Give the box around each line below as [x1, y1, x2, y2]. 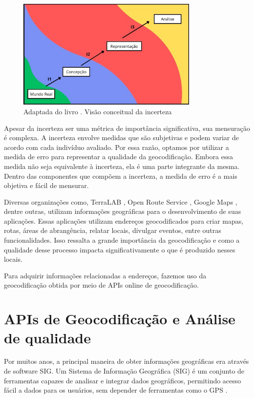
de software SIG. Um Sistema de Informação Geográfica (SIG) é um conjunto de [4, 365, 245, 376]
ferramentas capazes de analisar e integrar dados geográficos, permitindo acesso [4, 375, 241, 385]
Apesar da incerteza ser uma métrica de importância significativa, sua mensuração [4, 123, 250, 133]
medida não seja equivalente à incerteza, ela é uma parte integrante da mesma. [4, 161, 240, 171]
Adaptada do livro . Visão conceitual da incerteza [23, 106, 172, 116]
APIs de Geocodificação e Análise [4, 309, 235, 329]
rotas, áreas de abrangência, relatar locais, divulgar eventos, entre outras [4, 225, 221, 235]
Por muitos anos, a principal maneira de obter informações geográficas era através [4, 356, 249, 366]
